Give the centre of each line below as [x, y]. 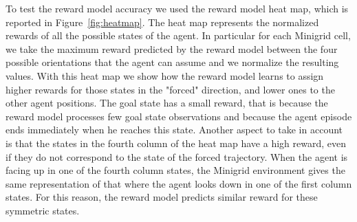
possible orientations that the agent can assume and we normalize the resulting [172, 62]
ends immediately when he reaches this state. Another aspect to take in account [174, 130]
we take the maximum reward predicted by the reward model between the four [172, 48]
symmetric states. [43, 210]
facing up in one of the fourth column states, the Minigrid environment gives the [175, 170]
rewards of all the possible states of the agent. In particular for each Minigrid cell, [178, 35]
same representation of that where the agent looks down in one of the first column [179, 183]
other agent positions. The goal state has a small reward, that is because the [167, 103]
